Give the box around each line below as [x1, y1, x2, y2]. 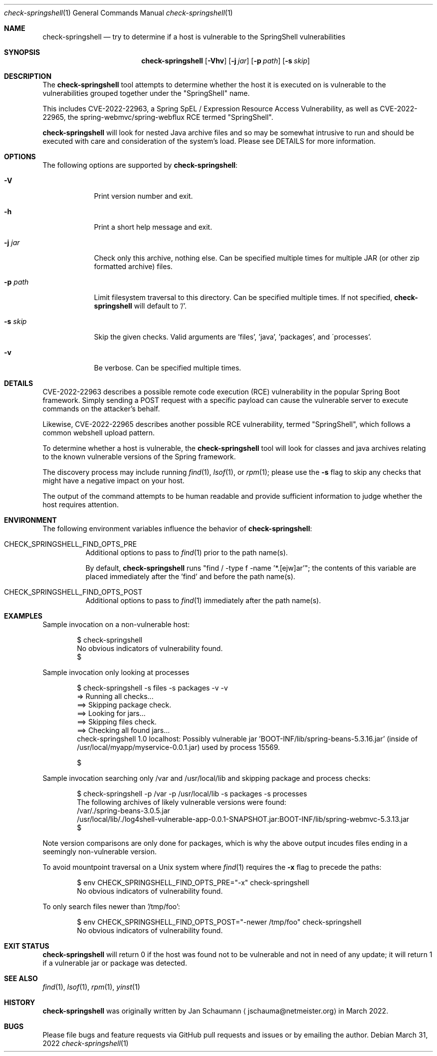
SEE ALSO [4, 974, 38, 983]
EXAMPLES [4, 612, 42, 620]
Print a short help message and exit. [94, 223, 213, 231]
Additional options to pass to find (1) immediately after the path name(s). [85, 596, 321, 605]
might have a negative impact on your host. [42, 476, 185, 485]
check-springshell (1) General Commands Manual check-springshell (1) [4, 8, 233, 17]
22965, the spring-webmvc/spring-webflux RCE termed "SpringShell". [42, 113, 273, 121]
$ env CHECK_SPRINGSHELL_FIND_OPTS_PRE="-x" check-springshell [77, 878, 309, 887]
